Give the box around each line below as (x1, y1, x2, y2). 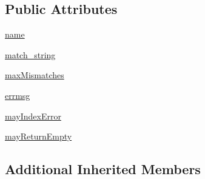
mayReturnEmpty (5, 130, 72, 143)
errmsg (5, 89, 30, 101)
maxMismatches (5, 69, 64, 81)
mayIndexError (5, 109, 61, 122)
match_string (5, 48, 56, 61)
